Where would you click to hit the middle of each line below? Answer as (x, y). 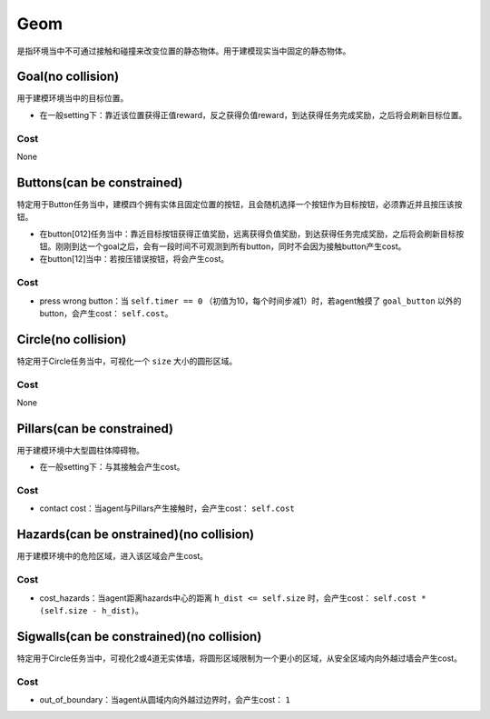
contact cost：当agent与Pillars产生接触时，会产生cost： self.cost (167, 508)
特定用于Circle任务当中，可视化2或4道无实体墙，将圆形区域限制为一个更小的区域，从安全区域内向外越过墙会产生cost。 (240, 658)
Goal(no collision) (68, 77)
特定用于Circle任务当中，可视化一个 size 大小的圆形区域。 (127, 361)
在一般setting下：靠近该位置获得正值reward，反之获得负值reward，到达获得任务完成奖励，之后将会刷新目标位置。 (253, 115)
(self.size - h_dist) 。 (92, 610)
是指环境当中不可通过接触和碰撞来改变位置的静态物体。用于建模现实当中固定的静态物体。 (184, 51)
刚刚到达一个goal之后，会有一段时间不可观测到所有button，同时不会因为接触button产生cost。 (230, 246)
